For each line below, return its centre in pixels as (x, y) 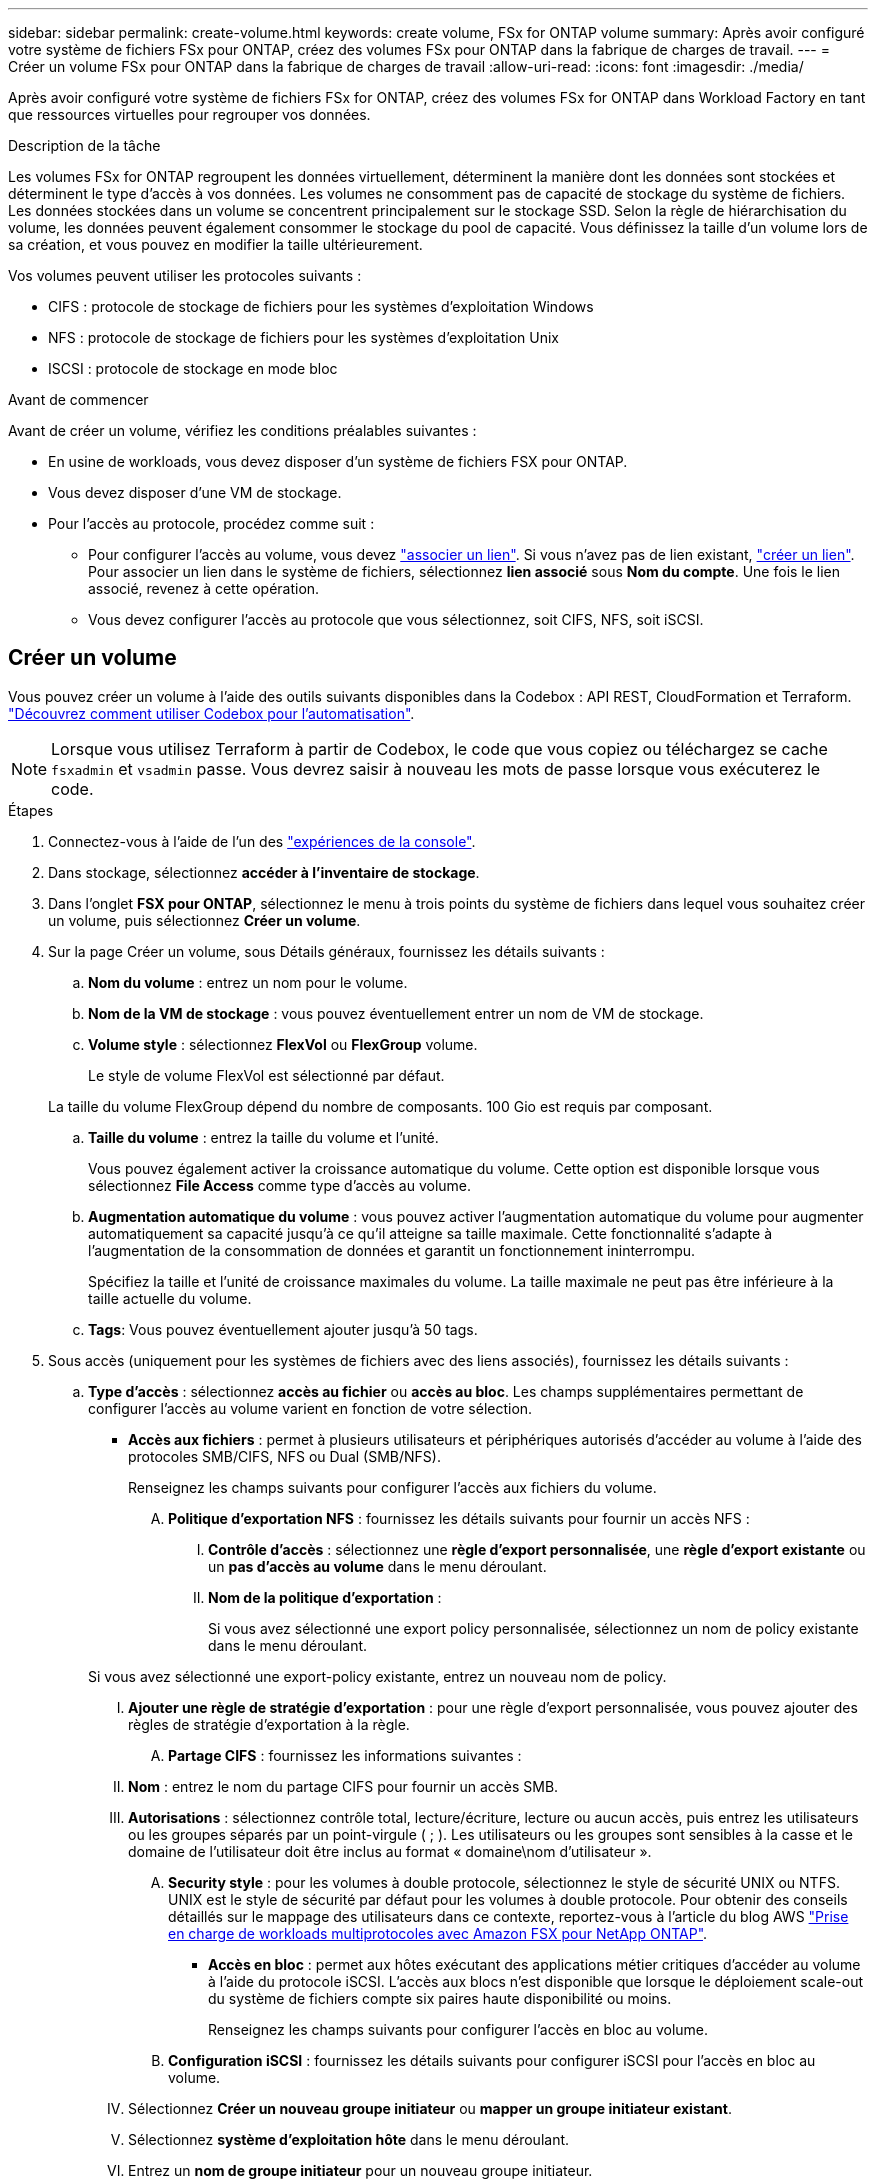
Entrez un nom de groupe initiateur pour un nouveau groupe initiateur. (360, 2170)
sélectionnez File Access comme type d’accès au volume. (280, 1185)
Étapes (31, 810)
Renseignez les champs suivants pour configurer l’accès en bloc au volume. (458, 2029)
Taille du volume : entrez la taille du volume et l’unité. (263, 1137)
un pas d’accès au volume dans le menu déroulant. (377, 1566)
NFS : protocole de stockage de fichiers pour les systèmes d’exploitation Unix (303, 337)
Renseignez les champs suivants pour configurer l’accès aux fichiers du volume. (392, 1487)
